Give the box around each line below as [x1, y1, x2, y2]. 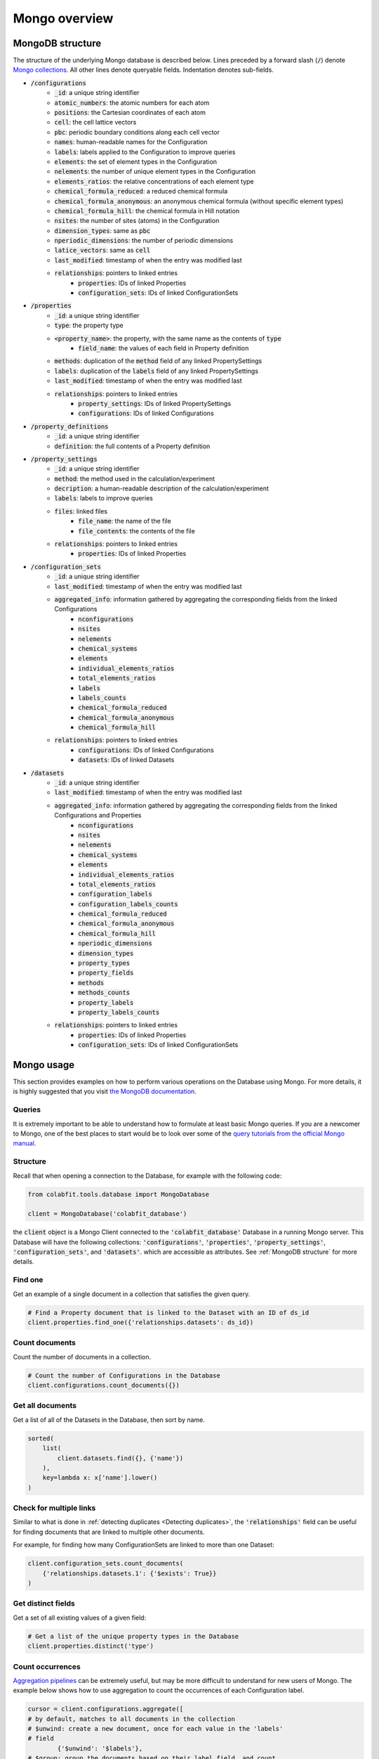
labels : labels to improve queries [54, 494, 154, 502]
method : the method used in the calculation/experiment [54, 474, 215, 483]
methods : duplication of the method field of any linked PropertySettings [54, 357, 262, 365]
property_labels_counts [78, 1008, 160, 1016]
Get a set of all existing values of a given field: [13, 1613, 147, 1622]
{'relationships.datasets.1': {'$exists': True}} [42, 1569, 217, 1577]
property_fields [78, 969, 134, 977]
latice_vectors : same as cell [54, 246, 151, 255]
